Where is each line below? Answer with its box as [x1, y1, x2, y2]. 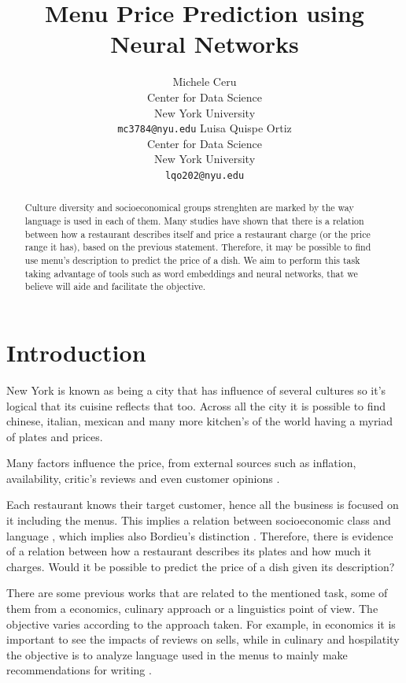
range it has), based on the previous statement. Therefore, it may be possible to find [24, 240, 371, 254]
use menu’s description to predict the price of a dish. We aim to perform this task [24, 254, 360, 267]
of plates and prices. [6, 428, 103, 444]
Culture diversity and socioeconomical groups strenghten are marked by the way [24, 201, 354, 214]
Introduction [6, 336, 146, 368]
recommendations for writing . [6, 662, 152, 678]
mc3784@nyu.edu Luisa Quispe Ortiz [117, 120, 292, 136]
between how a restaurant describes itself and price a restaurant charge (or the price [24, 227, 371, 240]
